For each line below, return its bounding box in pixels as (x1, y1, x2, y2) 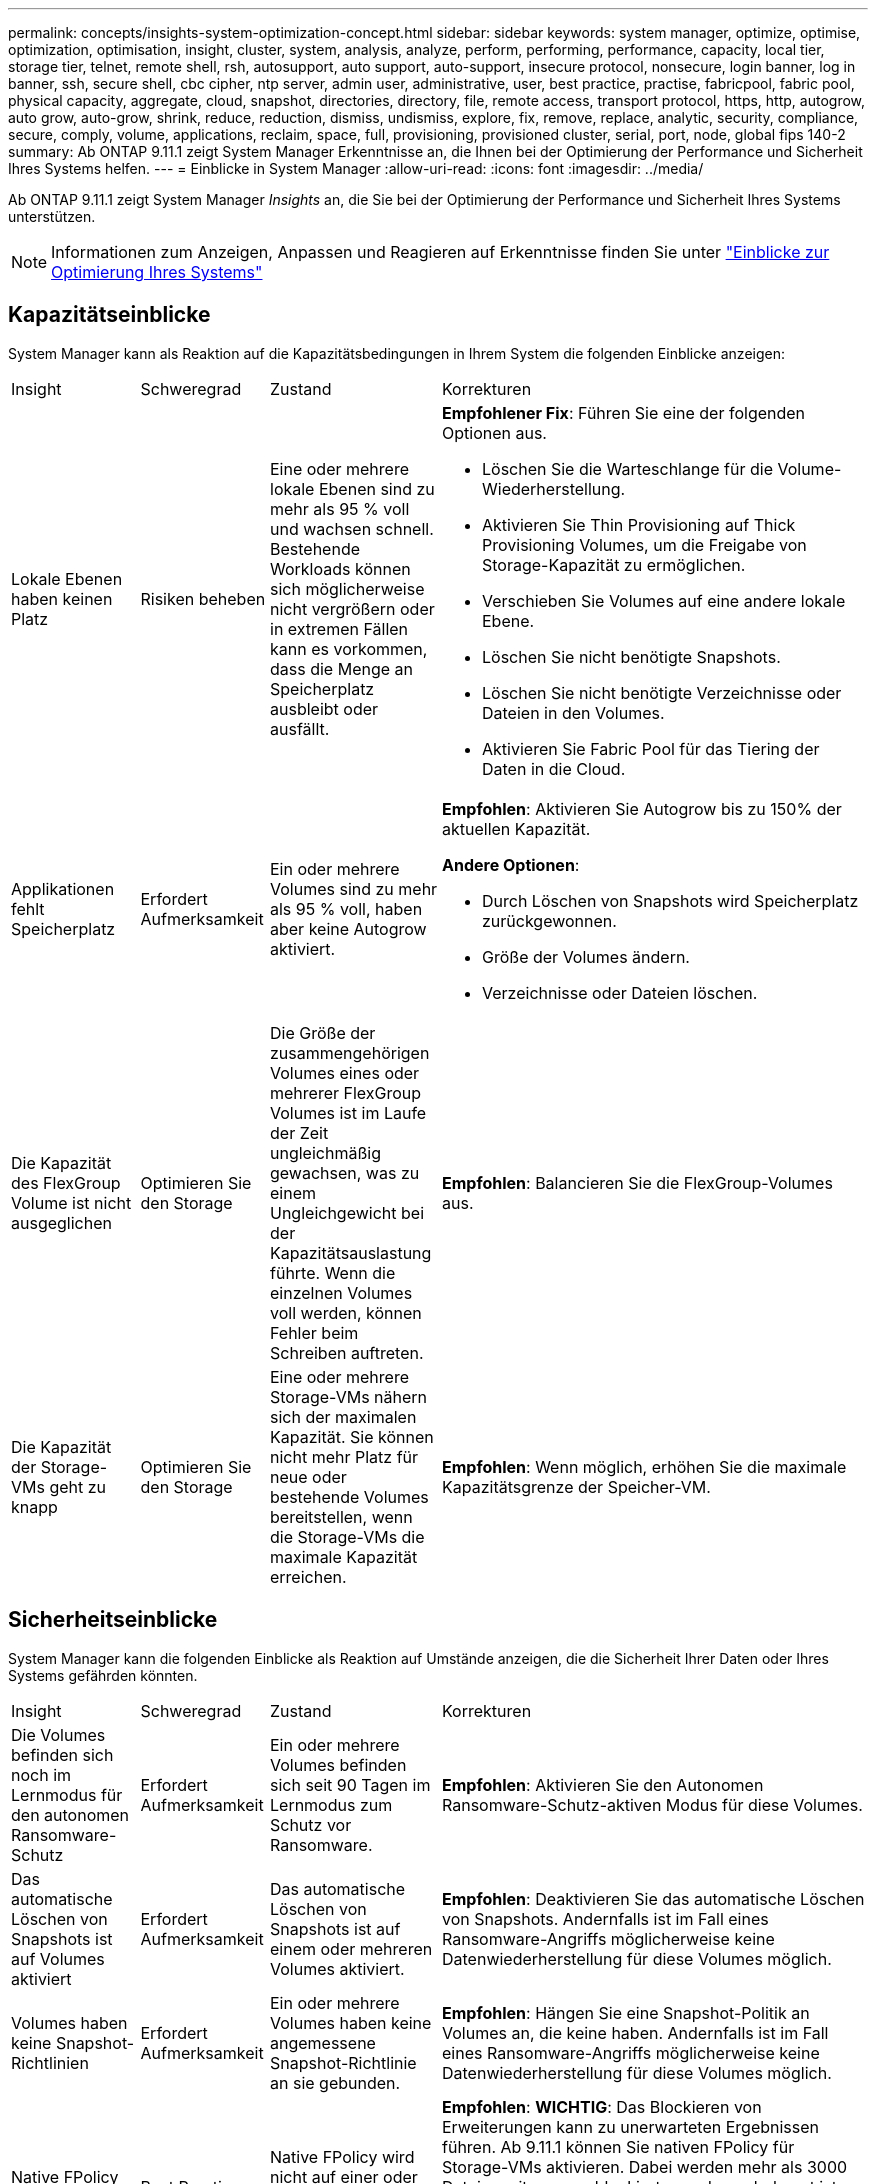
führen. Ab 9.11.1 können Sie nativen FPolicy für (442, 2136, 795, 2157)
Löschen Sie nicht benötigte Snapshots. (482, 646, 781, 667)
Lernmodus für (11, 1784, 123, 1805)
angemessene (270, 2032, 376, 2053)
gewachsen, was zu (270, 1162, 420, 1183)
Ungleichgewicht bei (270, 1202, 425, 1223)
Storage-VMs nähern (270, 1386, 428, 1407)
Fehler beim (270, 1322, 359, 1343)
